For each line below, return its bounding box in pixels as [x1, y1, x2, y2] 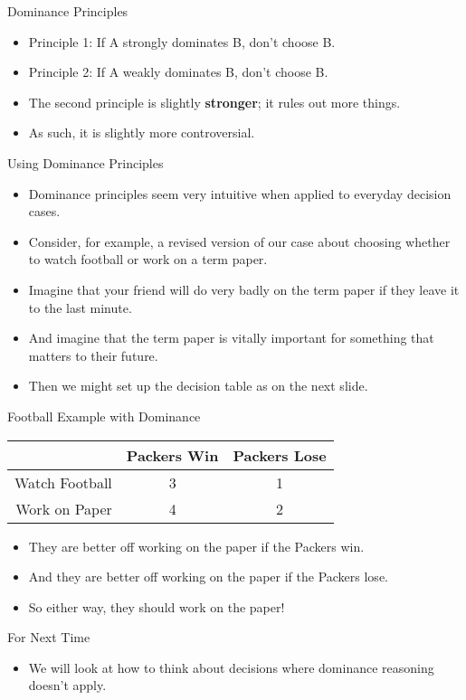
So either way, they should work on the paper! [28, 597, 285, 616]
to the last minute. [28, 298, 132, 317]
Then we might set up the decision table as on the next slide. [28, 376, 368, 395]
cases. [28, 202, 61, 221]
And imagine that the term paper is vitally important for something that [28, 328, 434, 347]
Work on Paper [15, 497, 112, 519]
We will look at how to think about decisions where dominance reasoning [28, 657, 434, 676]
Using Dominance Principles [7, 153, 164, 172]
